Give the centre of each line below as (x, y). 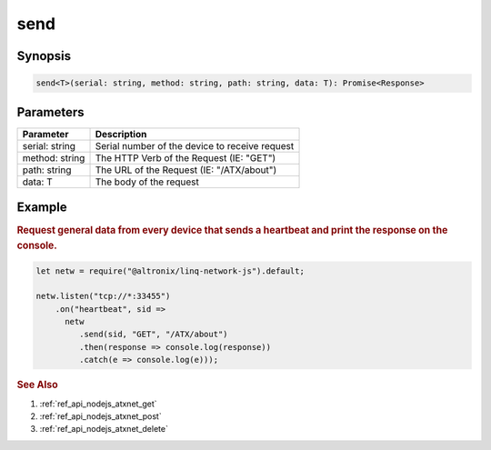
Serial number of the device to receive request (195, 145)
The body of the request (147, 182)
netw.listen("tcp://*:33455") (103, 296)
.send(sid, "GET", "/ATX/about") (153, 335)
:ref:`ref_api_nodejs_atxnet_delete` (104, 429)
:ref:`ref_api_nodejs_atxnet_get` (99, 404)
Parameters (50, 112)
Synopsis (44, 56)
